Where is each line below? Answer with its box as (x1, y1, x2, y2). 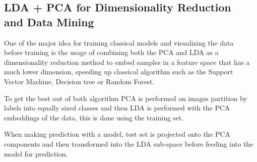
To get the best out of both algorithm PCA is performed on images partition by (4, 93, 248, 103)
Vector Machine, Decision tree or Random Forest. (4, 76, 155, 86)
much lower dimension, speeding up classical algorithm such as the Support (4, 66, 233, 77)
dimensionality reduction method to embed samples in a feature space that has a (4, 56, 250, 67)
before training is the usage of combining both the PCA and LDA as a (4, 47, 219, 57)
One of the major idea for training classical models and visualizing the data (4, 37, 234, 48)
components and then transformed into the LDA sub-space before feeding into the (4, 138, 254, 149)
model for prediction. (4, 148, 68, 159)
